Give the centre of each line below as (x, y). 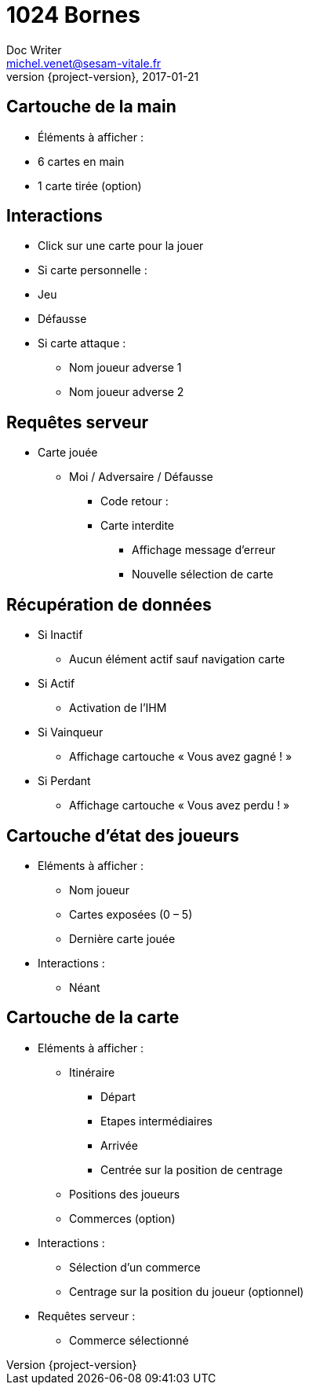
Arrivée (119, 1145)
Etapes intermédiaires (156, 1121)
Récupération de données (109, 604)
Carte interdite (137, 526)
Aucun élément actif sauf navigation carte (177, 659)
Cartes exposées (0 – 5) (131, 914)
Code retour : (135, 501)
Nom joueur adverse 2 (127, 392)
